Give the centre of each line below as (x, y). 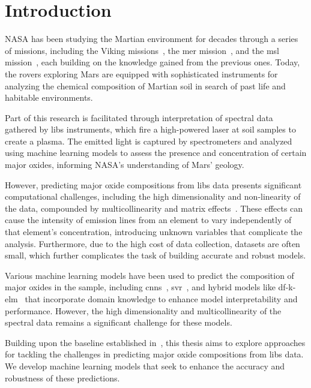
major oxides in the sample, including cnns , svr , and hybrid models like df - (147, 287)
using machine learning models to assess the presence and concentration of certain (156, 153)
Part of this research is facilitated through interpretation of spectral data (139, 117)
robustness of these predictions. (62, 378)
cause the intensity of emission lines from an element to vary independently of (148, 220)
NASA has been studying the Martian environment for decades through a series (152, 39)
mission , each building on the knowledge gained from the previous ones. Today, (152, 62)
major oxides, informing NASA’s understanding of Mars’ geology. (125, 165)
